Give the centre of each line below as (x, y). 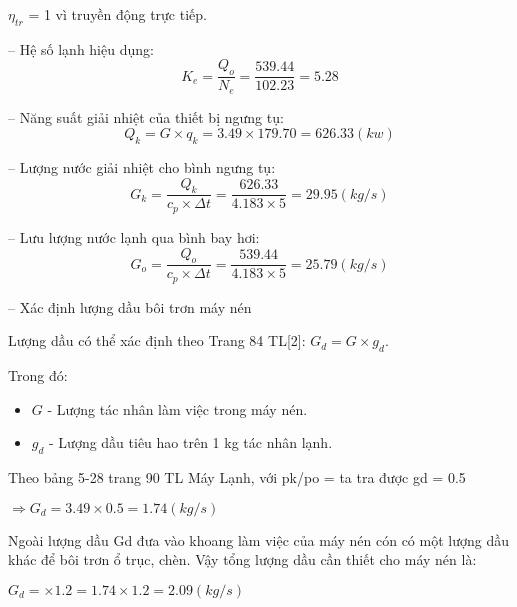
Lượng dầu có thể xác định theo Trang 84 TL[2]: (157, 340)
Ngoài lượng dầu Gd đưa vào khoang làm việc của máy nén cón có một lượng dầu (258, 539)
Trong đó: (38, 375)
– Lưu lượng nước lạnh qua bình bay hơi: (134, 236)
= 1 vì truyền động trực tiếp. (117, 14)
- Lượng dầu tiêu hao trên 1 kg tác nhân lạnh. (191, 442)
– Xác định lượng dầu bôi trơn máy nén (130, 306)
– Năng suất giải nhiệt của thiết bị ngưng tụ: (146, 116)
